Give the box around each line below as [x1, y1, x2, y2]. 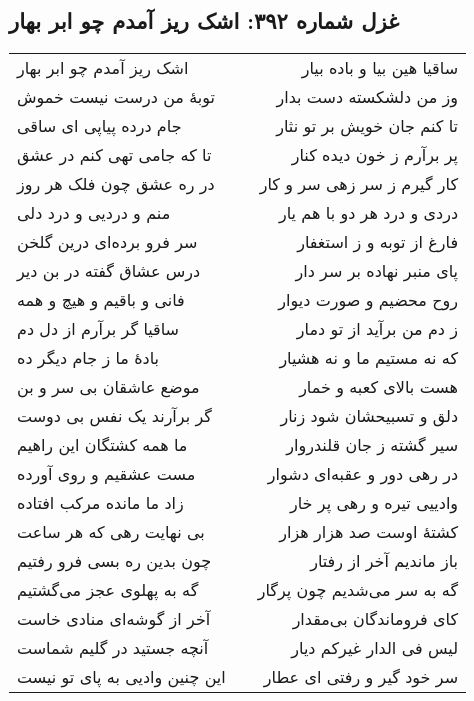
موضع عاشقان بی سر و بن [17, 375, 200, 399]
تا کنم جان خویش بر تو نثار [276, 114, 459, 138]
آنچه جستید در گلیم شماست [17, 636, 209, 660]
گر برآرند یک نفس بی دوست [17, 404, 212, 428]
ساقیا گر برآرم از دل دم [17, 317, 180, 341]
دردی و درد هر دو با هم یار [278, 201, 459, 225]
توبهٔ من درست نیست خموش [17, 85, 215, 109]
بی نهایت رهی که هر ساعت [17, 520, 205, 544]
